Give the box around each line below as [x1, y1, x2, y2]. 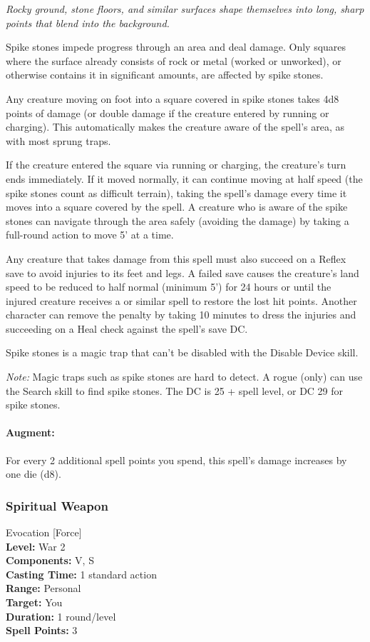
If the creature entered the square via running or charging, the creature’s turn [6, 157, 346, 172]
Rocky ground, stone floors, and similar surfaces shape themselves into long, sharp [6, 1, 364, 16]
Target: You [6, 595, 63, 610]
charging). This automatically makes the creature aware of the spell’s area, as [6, 119, 344, 134]
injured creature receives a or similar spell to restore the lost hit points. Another [6, 293, 357, 308]
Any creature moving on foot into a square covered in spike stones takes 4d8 [6, 91, 339, 106]
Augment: [6, 425, 55, 440]
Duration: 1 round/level [6, 608, 116, 623]
